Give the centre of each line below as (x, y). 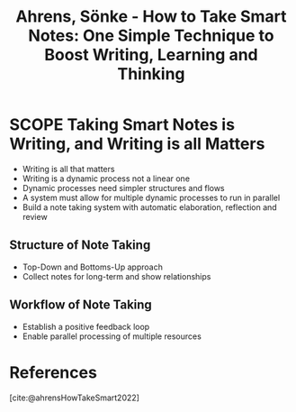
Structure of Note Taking (80, 245)
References (53, 372)
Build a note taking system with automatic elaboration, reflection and (149, 207)
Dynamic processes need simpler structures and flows (123, 188)
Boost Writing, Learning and (151, 55)
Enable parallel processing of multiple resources (112, 336)
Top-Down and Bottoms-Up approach (93, 267)
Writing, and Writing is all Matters (137, 144)
